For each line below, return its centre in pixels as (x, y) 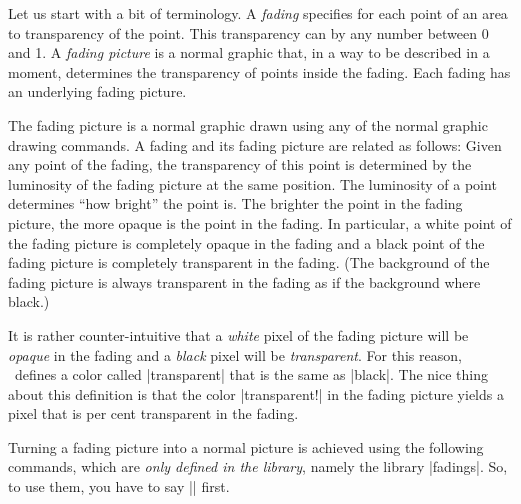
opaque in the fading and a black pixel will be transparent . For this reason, (235, 354)
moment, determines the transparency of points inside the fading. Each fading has (259, 71)
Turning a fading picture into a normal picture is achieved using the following (246, 446)
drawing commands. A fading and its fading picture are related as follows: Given (255, 144)
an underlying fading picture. (97, 91)
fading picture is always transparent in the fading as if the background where (244, 281)
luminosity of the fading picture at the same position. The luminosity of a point (252, 183)
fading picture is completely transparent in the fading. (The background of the (249, 262)
